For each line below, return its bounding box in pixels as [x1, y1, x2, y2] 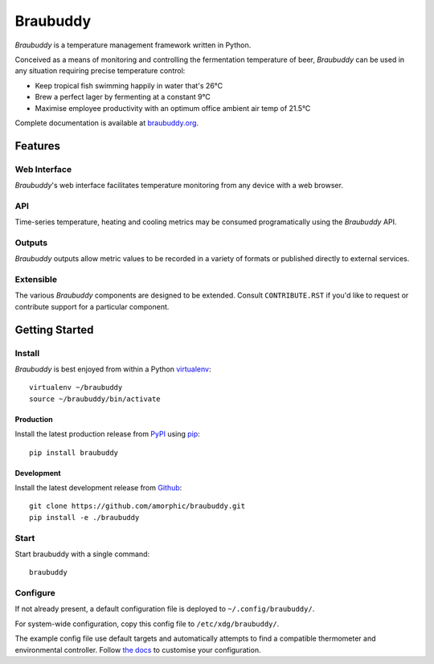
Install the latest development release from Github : [14, 482, 182, 492]
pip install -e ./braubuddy [29, 513, 140, 522]
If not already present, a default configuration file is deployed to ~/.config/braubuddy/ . [14, 604, 315, 614]
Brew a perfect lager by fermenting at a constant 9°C [35, 92, 211, 102]
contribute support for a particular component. [14, 301, 170, 311]
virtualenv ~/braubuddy [29, 383, 123, 392]
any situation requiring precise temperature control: [14, 66, 186, 76]
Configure [14, 588, 55, 599]
